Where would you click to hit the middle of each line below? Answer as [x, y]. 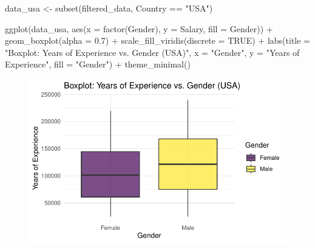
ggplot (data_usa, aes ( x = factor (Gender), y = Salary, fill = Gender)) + [139, 28]
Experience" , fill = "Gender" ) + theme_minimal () [98, 64]
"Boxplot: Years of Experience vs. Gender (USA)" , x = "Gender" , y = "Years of [152, 52]
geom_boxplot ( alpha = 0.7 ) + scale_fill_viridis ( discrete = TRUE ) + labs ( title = [157, 40]
